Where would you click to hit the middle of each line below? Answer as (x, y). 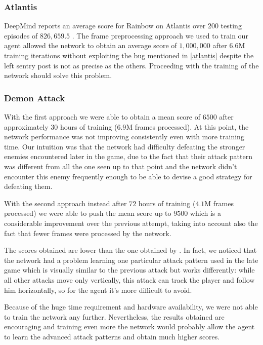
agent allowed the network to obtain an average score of (91, 45)
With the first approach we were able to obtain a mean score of (102, 117)
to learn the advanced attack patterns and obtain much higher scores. (112, 336)
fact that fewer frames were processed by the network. (88, 233)
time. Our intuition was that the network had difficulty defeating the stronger (125, 146)
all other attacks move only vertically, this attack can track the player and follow (129, 279)
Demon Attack (35, 98)
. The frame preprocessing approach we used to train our (160, 35)
